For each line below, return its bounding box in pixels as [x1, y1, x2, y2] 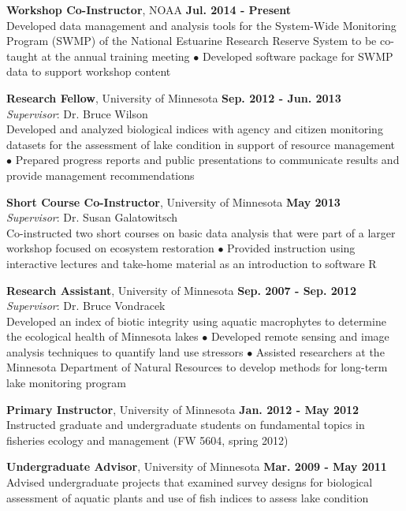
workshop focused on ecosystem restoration [6, 240, 214, 256]
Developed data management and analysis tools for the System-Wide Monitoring [6, 17, 397, 33]
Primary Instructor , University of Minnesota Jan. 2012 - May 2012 [6, 401, 359, 417]
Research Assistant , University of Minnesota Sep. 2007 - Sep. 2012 [6, 282, 356, 298]
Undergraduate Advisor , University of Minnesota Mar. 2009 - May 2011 [6, 458, 387, 475]
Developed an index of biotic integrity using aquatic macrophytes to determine [6, 312, 386, 329]
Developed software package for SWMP [202, 47, 393, 64]
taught [6, 47, 39, 64]
